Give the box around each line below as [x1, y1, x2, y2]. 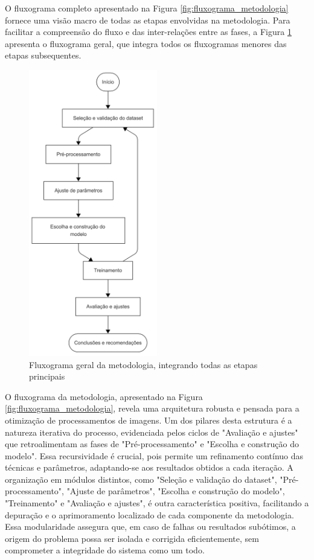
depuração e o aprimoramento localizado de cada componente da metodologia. [5, 508, 294, 521]
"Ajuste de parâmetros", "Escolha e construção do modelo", [66, 485, 285, 497]
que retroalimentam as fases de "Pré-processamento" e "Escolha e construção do [5, 437, 299, 450]
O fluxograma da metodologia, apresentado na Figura [5, 390, 203, 402]
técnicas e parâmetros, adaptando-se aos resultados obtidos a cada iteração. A [5, 461, 293, 474]
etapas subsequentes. [5, 49, 82, 62]
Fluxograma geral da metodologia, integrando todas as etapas [29, 358, 258, 371]
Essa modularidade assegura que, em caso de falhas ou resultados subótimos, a [5, 520, 296, 533]
